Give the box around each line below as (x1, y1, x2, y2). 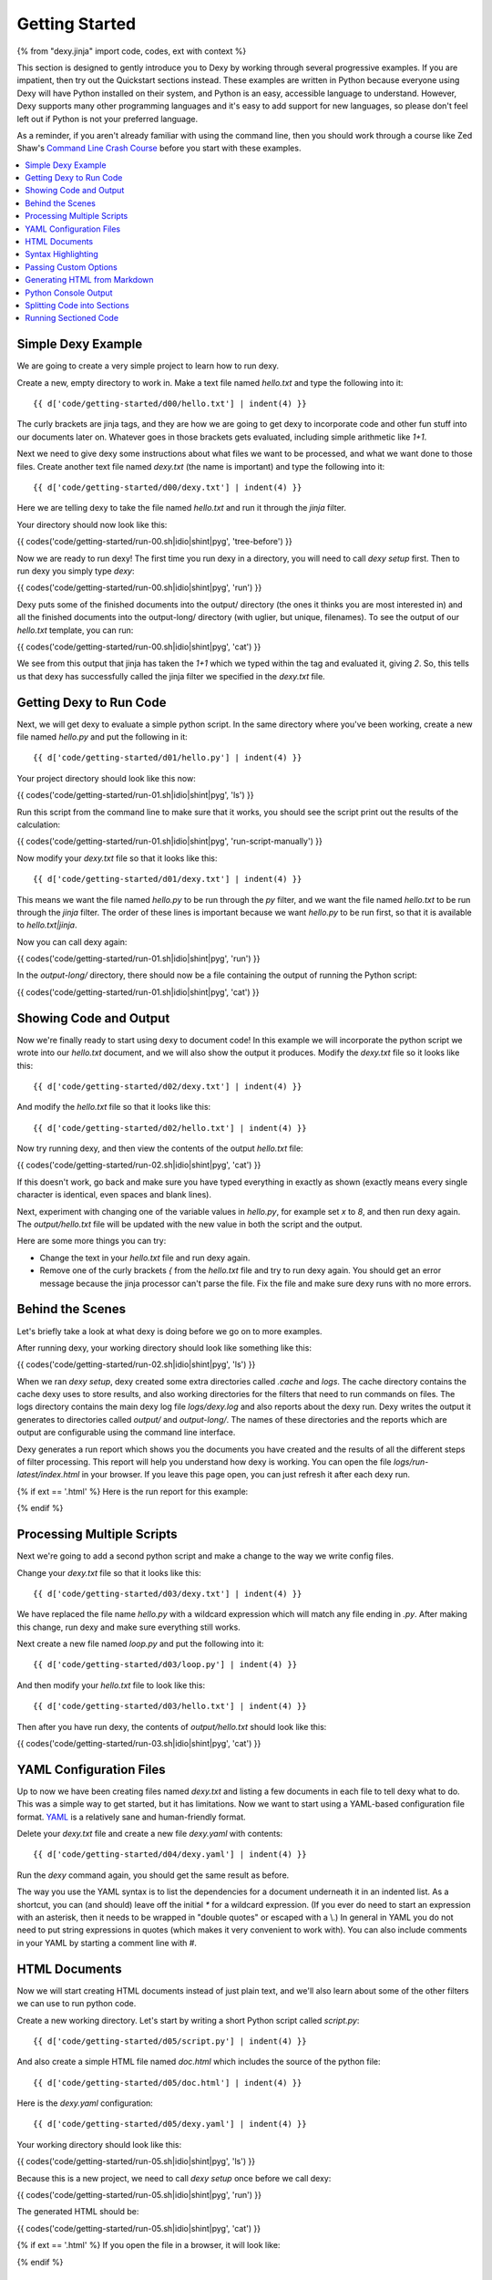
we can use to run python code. (16, 1998, 137, 2009)
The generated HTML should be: (16, 2206, 139, 2217)
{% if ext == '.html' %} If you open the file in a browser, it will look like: (16, 2240, 281, 2251)
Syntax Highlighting (25, 249, 99, 260)
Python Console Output (25, 287, 113, 298)
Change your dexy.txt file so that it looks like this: (16, 1567, 202, 1578)
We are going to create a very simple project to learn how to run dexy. (16, 360, 280, 371)
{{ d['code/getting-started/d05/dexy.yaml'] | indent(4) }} (33, 2119, 307, 2130)
